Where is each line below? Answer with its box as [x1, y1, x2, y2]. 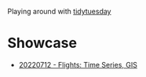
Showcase [7, 35, 78, 52]
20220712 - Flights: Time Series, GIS [18, 60, 138, 69]
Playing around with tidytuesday [7, 7, 111, 16]
